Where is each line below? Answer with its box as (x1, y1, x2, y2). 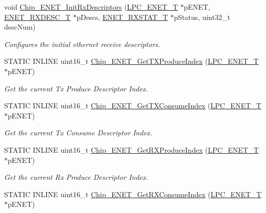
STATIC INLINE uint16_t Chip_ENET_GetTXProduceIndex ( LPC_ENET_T (4, 56, 259, 66)
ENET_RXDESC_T (4, 11, 71, 22)
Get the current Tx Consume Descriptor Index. (4, 127, 152, 138)
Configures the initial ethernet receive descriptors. (4, 38, 160, 49)
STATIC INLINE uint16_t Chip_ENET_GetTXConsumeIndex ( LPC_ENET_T (4, 100, 261, 111)
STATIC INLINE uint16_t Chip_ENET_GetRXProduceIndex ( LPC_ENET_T (4, 144, 259, 155)
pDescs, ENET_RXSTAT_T (76, 11, 168, 22)
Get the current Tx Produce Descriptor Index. (4, 83, 148, 93)
